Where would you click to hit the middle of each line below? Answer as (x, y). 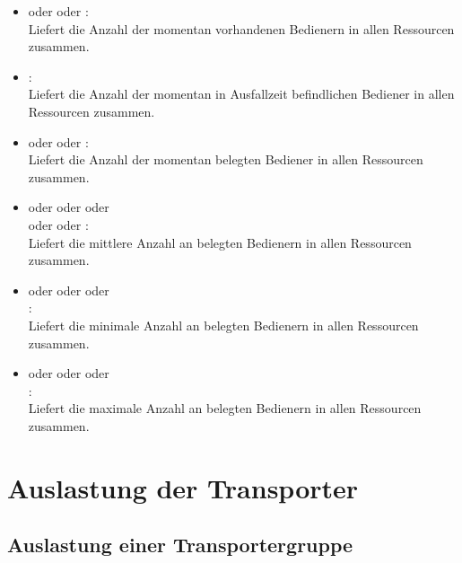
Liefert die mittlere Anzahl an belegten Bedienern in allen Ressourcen (220, 242)
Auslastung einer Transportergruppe (180, 545)
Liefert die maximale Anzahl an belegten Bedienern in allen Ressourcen (225, 408)
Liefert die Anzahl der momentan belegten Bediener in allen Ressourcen (226, 159)
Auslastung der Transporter (183, 487)
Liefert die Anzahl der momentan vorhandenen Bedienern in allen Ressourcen (241, 28)
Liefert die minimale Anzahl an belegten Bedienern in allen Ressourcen (223, 325)
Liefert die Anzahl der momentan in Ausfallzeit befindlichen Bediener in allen (241, 94)
